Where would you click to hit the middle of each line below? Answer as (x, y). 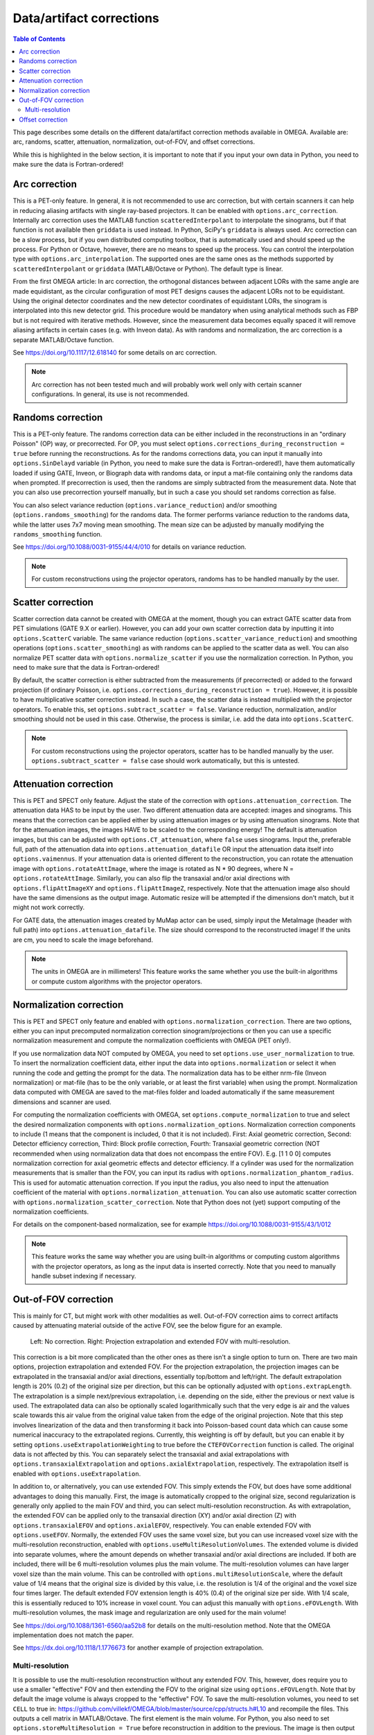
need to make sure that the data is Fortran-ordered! (86, 668)
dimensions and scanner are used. (62, 1102)
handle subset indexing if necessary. (84, 1276)
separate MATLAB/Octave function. (63, 339)
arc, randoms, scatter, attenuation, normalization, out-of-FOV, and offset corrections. (134, 142)
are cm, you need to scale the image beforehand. (83, 940)
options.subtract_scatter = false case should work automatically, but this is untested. (166, 761)
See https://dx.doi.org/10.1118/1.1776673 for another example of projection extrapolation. (138, 1648)
